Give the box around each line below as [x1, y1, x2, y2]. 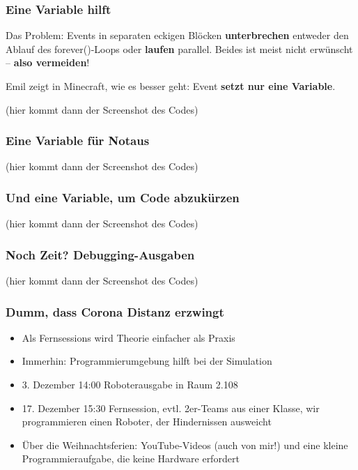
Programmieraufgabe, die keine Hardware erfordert [22, 451, 240, 466]
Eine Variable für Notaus [6, 132, 150, 149]
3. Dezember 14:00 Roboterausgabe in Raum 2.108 [22, 377, 238, 392]
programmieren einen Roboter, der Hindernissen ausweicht [22, 414, 272, 429]
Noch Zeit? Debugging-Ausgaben [6, 245, 195, 263]
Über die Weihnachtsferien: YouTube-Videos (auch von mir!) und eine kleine [22, 437, 348, 452]
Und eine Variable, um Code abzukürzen [6, 188, 240, 206]
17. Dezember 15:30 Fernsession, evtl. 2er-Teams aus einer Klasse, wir [22, 400, 320, 415]
